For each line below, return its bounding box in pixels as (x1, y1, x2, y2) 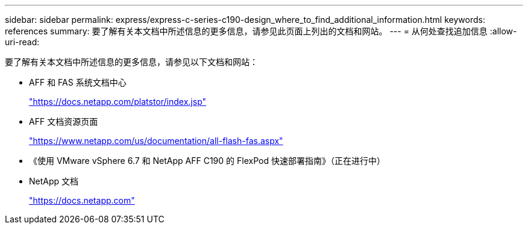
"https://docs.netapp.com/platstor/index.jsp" (29, 96, 207, 107)
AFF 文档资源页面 (29, 116, 98, 127)
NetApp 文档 (29, 176, 79, 186)
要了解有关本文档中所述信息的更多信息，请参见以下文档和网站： (5, 57, 258, 67)
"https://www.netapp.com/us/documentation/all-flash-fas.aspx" (29, 136, 283, 146)
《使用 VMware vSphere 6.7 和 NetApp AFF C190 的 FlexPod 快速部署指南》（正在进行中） (29, 155, 385, 166)
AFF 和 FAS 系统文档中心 (29, 77, 127, 87)
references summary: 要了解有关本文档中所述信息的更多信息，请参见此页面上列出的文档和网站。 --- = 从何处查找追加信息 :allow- (5, 26, 517, 36)
